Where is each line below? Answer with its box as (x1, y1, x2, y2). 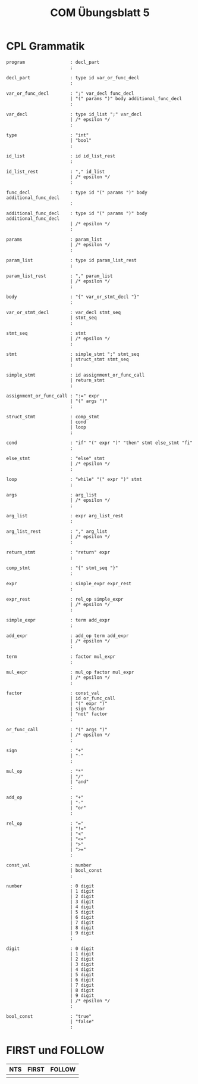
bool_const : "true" (6, 1013, 92, 1019)
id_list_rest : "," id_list (6, 169, 105, 175)
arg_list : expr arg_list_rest (6, 513, 124, 518)
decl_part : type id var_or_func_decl (6, 74, 140, 80)
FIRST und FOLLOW (6, 1043, 105, 1057)
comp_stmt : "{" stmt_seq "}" (6, 565, 118, 571)
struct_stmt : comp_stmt (6, 414, 100, 420)
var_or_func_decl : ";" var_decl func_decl (6, 90, 134, 97)
